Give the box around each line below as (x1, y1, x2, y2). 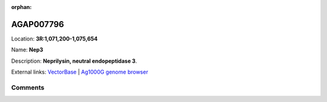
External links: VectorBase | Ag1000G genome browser (11, 68, 148, 75)
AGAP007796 (11, 19, 65, 30)
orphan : (11, 4, 32, 10)
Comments (11, 83, 45, 92)
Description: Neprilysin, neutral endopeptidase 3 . (11, 57, 137, 65)
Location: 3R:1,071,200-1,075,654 (11, 35, 98, 42)
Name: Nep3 (11, 46, 44, 54)
